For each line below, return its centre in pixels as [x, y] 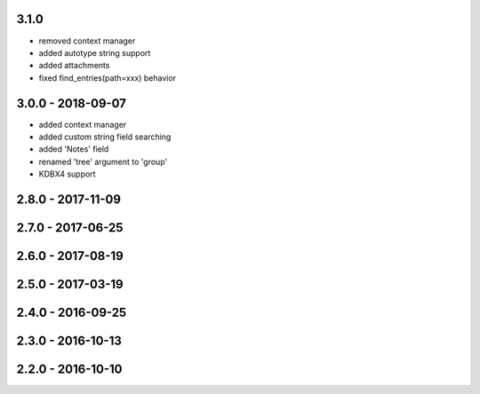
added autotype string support [95, 52]
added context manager [83, 124]
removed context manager [87, 41]
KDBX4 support [67, 174]
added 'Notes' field [74, 149]
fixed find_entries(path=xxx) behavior [108, 78]
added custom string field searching [105, 137]
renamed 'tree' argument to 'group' [103, 162]
